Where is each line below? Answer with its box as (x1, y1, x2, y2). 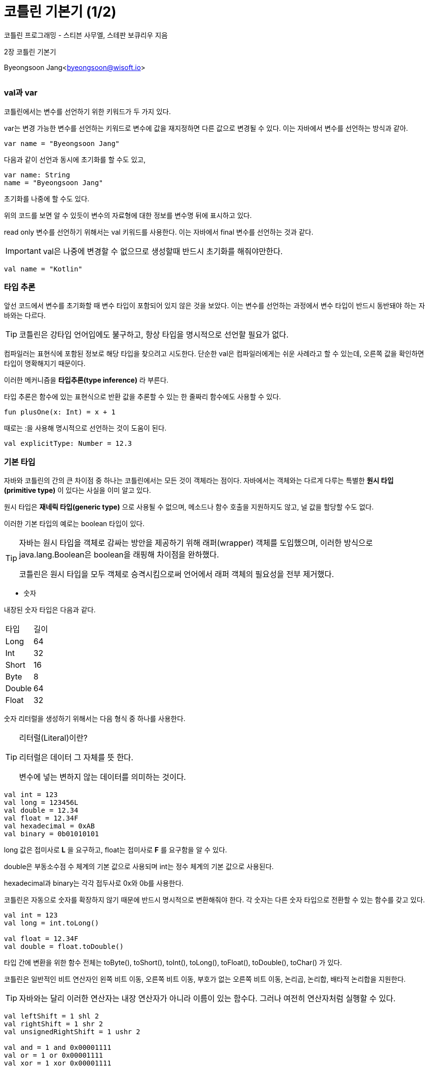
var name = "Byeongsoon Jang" (4, 139, 120, 147)
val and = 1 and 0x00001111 (4, 1043, 112, 1051)
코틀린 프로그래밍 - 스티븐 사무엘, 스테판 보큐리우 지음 (4, 30, 168, 39)
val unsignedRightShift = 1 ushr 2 (4, 1028, 141, 1036)
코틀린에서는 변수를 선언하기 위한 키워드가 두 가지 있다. (4, 107, 171, 116)
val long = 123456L (4, 799, 78, 806)
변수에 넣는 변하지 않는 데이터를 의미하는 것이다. (19, 772, 186, 782)
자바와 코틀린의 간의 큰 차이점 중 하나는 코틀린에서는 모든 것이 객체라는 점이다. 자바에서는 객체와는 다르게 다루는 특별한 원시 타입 (4, 476, 394, 485)
